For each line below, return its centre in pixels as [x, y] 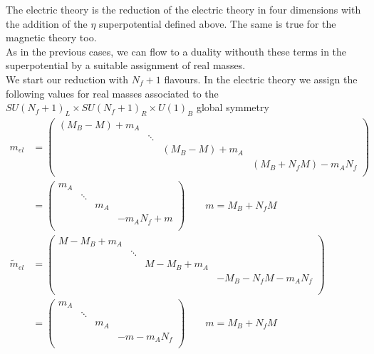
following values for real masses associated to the [112, 93]
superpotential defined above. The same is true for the [218, 23]
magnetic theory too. [51, 37]
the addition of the [47, 23]
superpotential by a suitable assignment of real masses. [126, 65]
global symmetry [233, 107]
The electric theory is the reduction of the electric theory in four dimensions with [183, 9]
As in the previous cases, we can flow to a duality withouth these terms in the [176, 51]
